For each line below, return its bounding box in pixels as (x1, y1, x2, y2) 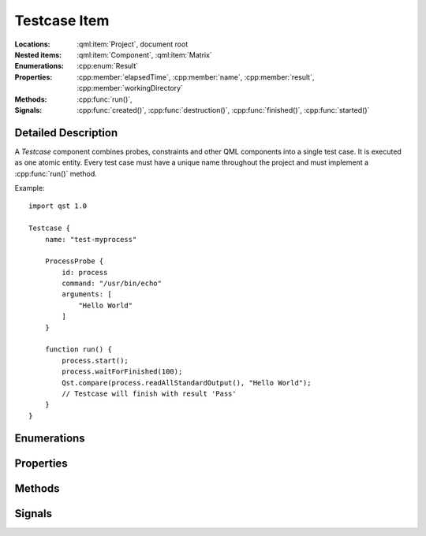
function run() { (44, 345, 112, 354)
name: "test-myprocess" (44, 235, 137, 244)
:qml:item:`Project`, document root (77, 39, 189, 49)
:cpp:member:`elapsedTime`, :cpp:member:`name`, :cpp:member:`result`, (77, 72, 315, 82)
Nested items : (14, 50, 62, 59)
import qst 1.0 (28, 202, 88, 210)
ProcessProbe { (44, 257, 104, 266)
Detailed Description (14, 126, 118, 140)
